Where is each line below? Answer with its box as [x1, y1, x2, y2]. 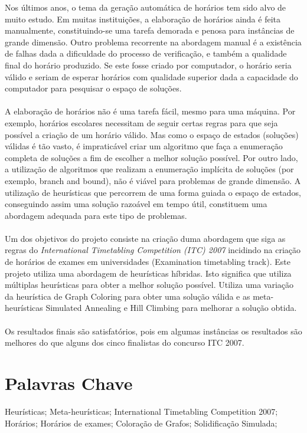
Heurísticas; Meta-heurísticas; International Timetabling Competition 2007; [5, 405, 278, 417]
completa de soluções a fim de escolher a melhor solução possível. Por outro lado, [5, 151, 298, 163]
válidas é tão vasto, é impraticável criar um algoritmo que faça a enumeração [5, 140, 283, 152]
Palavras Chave [5, 371, 133, 395]
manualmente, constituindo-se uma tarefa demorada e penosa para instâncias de [5, 24, 295, 37]
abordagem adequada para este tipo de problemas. [5, 209, 187, 221]
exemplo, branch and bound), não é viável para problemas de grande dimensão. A [5, 174, 301, 186]
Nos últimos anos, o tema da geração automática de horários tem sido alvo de [5, 1, 286, 13]
